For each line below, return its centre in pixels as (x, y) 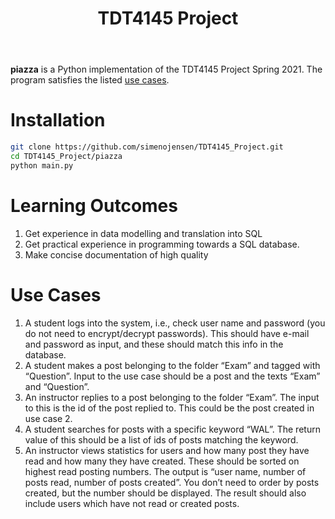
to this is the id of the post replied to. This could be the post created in (169, 408)
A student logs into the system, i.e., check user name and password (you (175, 323)
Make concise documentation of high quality (116, 254)
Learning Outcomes (94, 205)
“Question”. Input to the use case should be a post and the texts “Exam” (172, 376)
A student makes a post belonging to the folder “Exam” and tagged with (172, 365)
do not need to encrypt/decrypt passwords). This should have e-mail (167, 333)
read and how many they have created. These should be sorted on (162, 461)
